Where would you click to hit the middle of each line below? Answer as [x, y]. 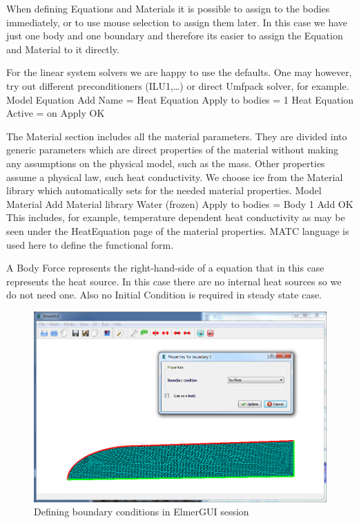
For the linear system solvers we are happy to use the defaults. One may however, [179, 72]
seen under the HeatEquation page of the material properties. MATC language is [178, 230]
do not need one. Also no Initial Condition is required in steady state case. [164, 295]
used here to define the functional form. [90, 244]
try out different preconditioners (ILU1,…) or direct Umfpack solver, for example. [178, 85]
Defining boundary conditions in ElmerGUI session [142, 512]
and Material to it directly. [63, 49]
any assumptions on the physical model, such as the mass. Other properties [166, 163]
